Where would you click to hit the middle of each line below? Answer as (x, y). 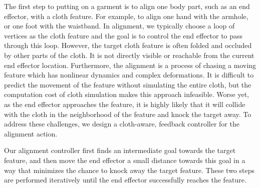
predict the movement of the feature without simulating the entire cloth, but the (128, 84)
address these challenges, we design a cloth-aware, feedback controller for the (122, 124)
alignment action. (31, 133)
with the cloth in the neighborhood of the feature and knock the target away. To (128, 114)
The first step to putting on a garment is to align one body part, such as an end (127, 6)
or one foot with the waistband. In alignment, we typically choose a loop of (119, 26)
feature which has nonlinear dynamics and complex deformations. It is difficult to (129, 75)
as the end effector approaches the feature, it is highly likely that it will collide (125, 104)
